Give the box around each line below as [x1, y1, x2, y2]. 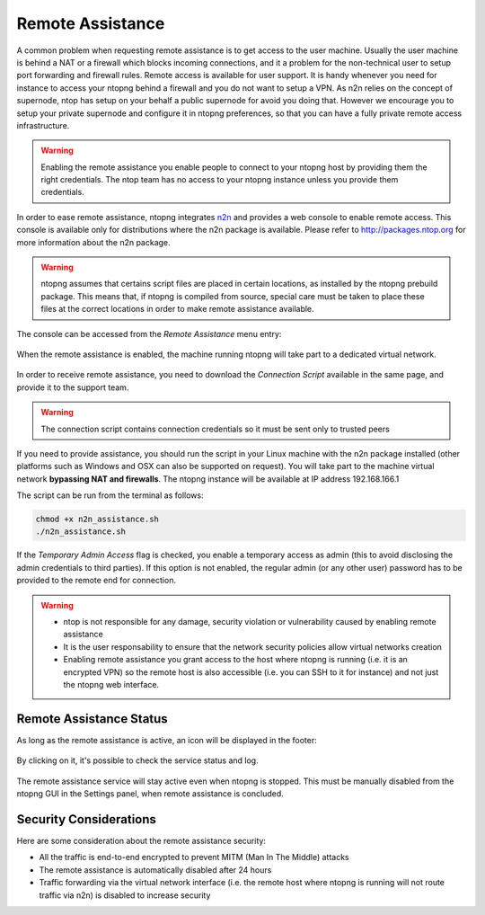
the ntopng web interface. [63, 679, 160, 689]
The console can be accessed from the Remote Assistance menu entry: [16, 328, 282, 339]
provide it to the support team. [16, 382, 129, 393]
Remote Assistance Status [16, 711, 168, 726]
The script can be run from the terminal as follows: [16, 490, 204, 501]
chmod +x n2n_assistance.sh [35, 514, 159, 525]
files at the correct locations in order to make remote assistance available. [40, 304, 314, 315]
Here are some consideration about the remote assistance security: [16, 835, 267, 846]
